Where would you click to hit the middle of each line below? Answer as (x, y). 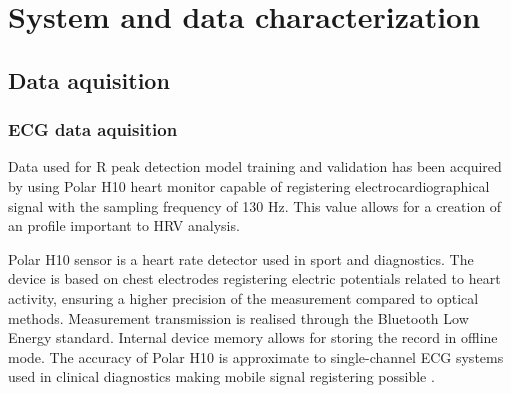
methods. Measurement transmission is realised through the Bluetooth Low (238, 317)
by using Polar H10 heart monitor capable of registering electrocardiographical (249, 185)
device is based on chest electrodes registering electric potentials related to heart (254, 278)
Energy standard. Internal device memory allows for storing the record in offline (253, 337)
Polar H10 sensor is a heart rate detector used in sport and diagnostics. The (241, 258)
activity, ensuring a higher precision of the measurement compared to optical (243, 297)
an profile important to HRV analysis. (124, 225)
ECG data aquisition (93, 129)
